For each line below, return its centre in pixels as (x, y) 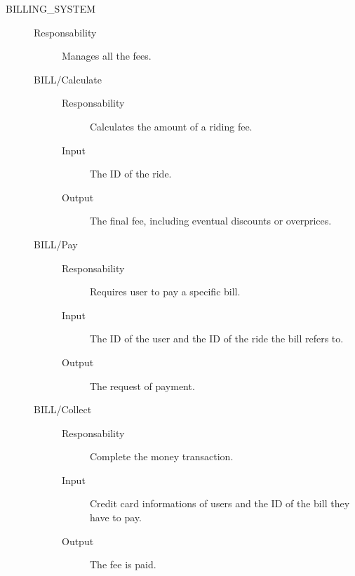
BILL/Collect (63, 409)
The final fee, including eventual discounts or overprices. (211, 221)
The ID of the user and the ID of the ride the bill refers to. (217, 339)
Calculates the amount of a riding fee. (171, 126)
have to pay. (116, 517)
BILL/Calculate (68, 79)
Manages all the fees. (107, 56)
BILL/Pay (56, 244)
